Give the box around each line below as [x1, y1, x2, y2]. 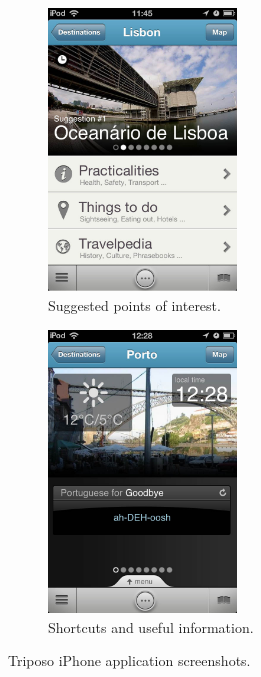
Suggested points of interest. [48, 295, 221, 316]
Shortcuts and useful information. [48, 616, 254, 637]
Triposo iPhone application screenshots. [8, 650, 251, 671]
